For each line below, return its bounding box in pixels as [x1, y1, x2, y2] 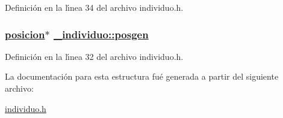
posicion [5, 26, 45, 41]
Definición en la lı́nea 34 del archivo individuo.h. [5, 1, 184, 13]
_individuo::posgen [53, 26, 149, 41]
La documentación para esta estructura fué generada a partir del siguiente [5, 70, 279, 83]
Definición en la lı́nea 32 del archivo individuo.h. [5, 50, 184, 62]
